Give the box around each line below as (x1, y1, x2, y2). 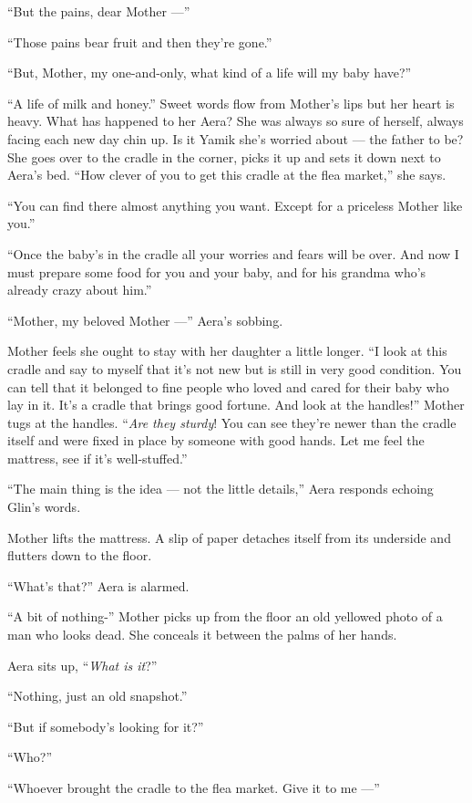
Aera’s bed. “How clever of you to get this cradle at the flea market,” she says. (7, 165, 446, 184)
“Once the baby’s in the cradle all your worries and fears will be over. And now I (7, 244, 459, 263)
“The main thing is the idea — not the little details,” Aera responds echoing (7, 479, 434, 498)
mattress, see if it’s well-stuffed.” (7, 448, 188, 467)
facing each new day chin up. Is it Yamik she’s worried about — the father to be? (7, 129, 464, 148)
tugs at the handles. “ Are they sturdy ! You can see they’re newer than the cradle (7, 412, 457, 432)
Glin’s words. (7, 497, 81, 516)
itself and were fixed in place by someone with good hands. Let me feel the (7, 431, 425, 450)
